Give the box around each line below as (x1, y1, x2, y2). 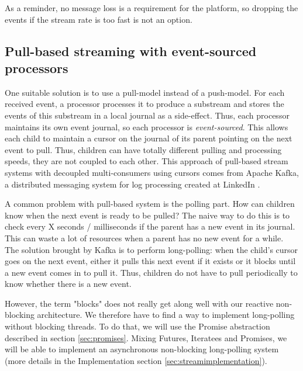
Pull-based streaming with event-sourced (5, 41, 257, 60)
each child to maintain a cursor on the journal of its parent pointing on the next (5, 132, 292, 144)
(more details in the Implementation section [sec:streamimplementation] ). (5, 354, 267, 366)
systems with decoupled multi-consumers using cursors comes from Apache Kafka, (5, 166, 299, 178)
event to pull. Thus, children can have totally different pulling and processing (5, 143, 282, 155)
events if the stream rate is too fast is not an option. (5, 13, 192, 25)
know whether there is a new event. (5, 278, 132, 290)
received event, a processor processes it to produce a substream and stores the (5, 98, 284, 110)
